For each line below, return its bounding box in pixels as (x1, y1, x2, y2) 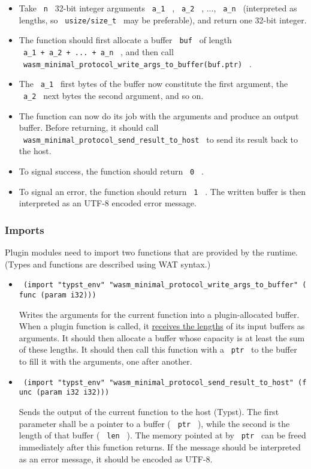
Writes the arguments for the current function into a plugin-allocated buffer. (19, 308, 300, 320)
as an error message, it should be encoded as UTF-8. (19, 452, 213, 465)
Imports (5, 222, 44, 237)
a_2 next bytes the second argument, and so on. (23, 89, 204, 101)
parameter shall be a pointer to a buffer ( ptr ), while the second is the (19, 417, 290, 429)
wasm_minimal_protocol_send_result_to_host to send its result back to (23, 133, 298, 145)
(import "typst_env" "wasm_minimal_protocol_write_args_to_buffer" (23, 281, 298, 290)
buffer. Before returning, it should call (19, 121, 159, 134)
